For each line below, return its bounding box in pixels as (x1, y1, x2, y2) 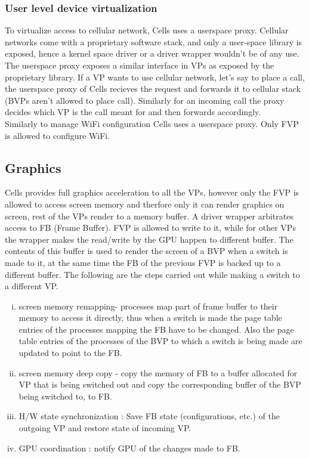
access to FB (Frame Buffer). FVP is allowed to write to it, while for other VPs (5, 221, 296, 234)
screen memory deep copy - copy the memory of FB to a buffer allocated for (18, 366, 298, 379)
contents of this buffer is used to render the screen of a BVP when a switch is (5, 245, 288, 257)
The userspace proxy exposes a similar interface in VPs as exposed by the (5, 59, 274, 71)
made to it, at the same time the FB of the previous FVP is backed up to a (5, 256, 281, 268)
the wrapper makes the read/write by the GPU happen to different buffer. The (5, 233, 293, 245)
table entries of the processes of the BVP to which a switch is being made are (18, 335, 302, 347)
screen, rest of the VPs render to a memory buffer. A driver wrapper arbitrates (5, 209, 293, 222)
